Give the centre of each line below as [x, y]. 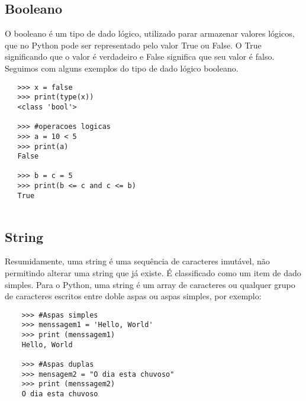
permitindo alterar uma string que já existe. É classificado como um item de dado [153, 272]
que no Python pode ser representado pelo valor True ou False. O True [133, 45]
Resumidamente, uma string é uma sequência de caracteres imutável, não [137, 261]
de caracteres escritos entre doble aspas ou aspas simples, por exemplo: [133, 296]
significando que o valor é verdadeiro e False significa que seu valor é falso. [140, 56]
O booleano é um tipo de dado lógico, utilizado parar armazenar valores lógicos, [150, 33]
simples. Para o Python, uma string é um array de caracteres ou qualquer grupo [150, 284]
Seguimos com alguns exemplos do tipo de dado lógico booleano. [122, 68]
